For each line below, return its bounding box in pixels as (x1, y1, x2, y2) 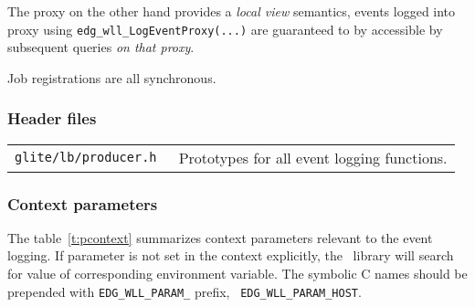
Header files (7, 107, 97, 130)
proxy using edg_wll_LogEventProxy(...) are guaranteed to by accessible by (7, 19, 443, 38)
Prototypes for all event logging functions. (178, 146, 448, 168)
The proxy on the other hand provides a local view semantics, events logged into (7, 2, 456, 20)
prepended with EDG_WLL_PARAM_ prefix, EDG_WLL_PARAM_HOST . (7, 281, 362, 301)
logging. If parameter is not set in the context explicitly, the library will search (7, 246, 454, 265)
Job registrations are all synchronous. (7, 68, 216, 87)
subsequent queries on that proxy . (7, 37, 195, 57)
